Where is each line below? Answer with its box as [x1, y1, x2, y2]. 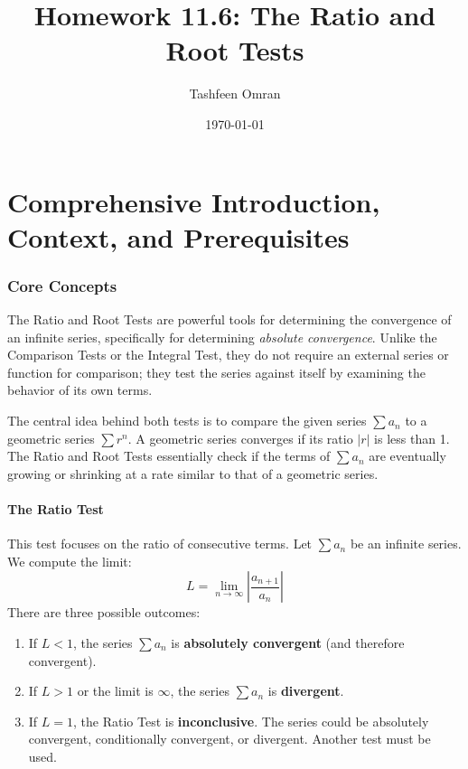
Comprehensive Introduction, [7, 183, 380, 220]
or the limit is [77, 681, 154, 700]
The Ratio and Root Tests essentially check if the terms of [7, 446, 331, 465]
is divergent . [267, 681, 344, 700]
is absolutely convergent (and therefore [171, 633, 405, 652]
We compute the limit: [7, 551, 132, 570]
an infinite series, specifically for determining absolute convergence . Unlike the [7, 327, 437, 346]
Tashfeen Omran [189, 84, 281, 103]
